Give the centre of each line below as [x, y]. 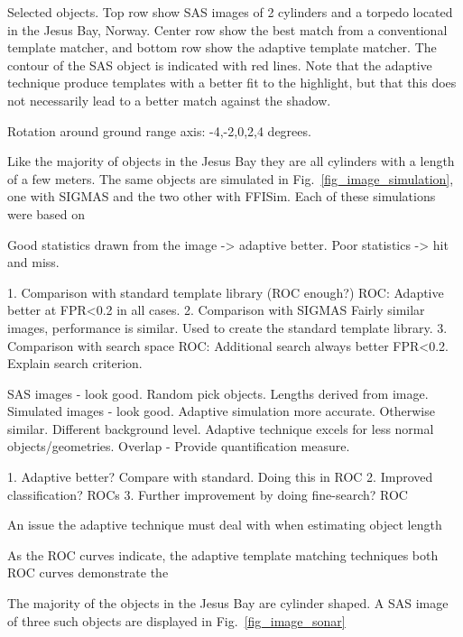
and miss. [33, 262]
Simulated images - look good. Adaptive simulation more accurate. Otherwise [221, 411]
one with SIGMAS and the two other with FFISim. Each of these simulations [222, 196]
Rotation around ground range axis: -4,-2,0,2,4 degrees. [159, 130]
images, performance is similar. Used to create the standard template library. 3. [227, 327]
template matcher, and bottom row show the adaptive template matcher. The [222, 47]
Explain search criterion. [75, 363]
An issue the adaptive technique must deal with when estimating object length [225, 525]
